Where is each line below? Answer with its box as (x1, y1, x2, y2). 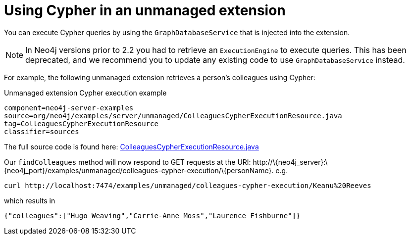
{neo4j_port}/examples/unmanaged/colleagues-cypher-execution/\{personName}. (4, 166, 274, 175)
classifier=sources (4, 127, 79, 136)
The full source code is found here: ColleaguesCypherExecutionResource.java (4, 142, 259, 151)
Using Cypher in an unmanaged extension (4, 2, 286, 19)
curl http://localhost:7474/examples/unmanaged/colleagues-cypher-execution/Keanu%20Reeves (4, 181, 371, 190)
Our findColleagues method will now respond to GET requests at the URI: (4, 157, 251, 166)
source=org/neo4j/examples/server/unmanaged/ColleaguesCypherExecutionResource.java (4, 111, 342, 120)
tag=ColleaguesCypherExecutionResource (4, 119, 158, 128)
